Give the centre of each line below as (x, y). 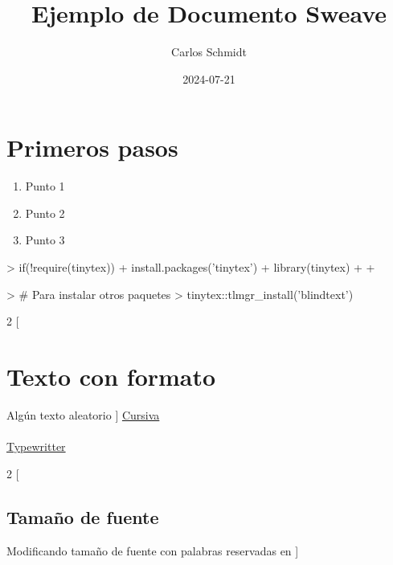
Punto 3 (45, 240)
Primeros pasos (92, 147)
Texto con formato (111, 376)
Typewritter (36, 446)
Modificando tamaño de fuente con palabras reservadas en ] (153, 550)
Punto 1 (45, 186)
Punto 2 (45, 213)
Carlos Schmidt (209, 52)
